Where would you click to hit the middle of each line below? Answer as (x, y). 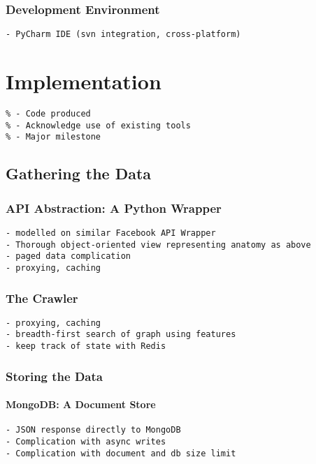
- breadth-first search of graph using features (121, 335)
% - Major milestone (53, 137)
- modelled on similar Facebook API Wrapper (111, 233)
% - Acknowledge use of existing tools (98, 125)
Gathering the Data (79, 173)
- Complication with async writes (86, 442)
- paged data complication (68, 256)
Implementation (84, 81)
